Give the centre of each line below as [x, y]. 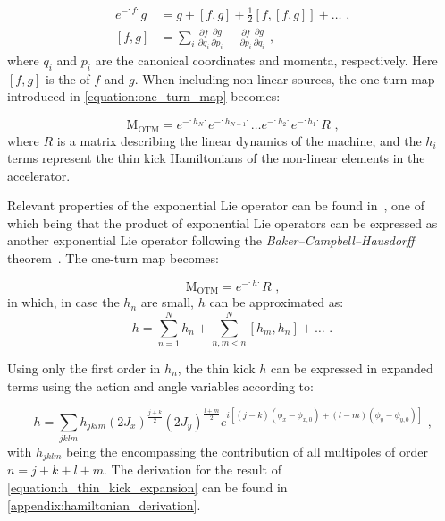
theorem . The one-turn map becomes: [113, 258]
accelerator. [39, 175]
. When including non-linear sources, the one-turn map [285, 78]
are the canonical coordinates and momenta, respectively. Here [266, 60]
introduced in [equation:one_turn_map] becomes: [144, 96]
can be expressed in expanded [352, 367]
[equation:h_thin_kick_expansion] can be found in [147, 487]
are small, [167, 302]
